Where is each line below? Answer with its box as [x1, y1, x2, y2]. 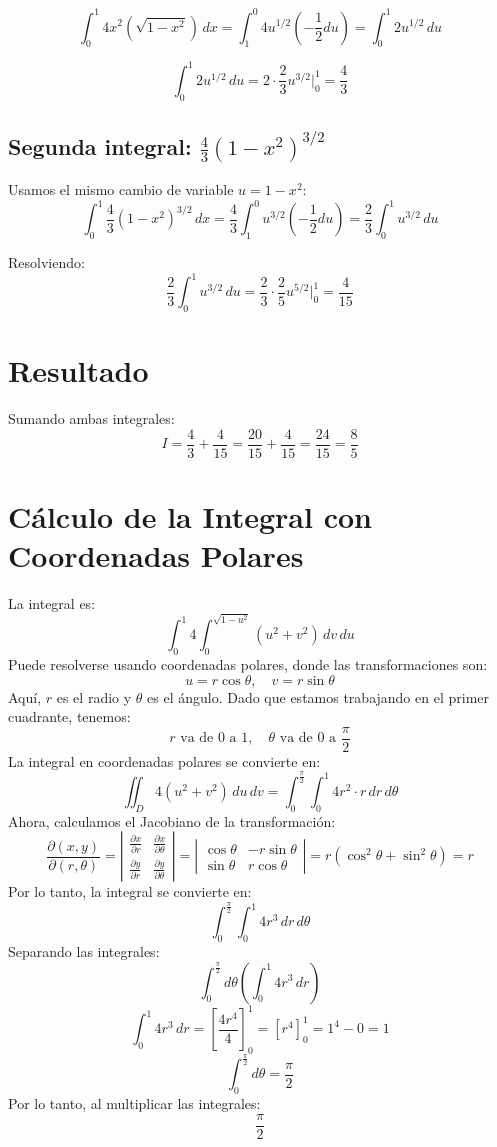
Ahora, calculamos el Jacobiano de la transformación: [8, 810, 336, 831]
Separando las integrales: [8, 940, 160, 961]
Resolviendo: [8, 252, 85, 273]
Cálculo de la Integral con [8, 495, 372, 536]
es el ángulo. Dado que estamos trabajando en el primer [147, 686, 489, 707]
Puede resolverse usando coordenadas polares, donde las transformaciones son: [8, 654, 488, 675]
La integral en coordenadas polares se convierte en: [8, 750, 321, 771]
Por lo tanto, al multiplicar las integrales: [8, 1093, 261, 1113]
